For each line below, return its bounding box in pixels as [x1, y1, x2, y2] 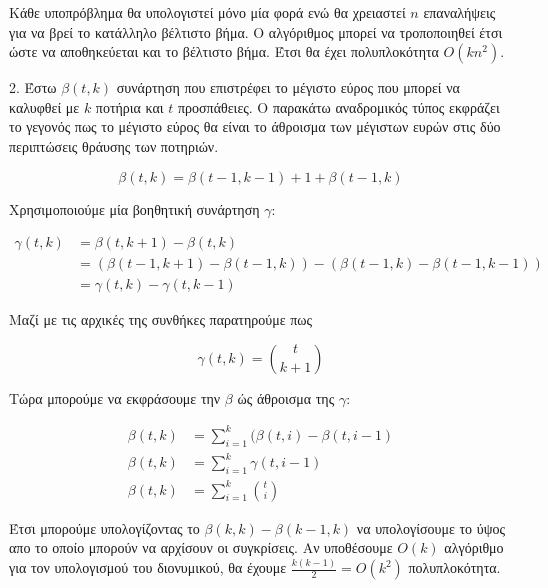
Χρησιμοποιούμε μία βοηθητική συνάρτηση [9, 198, 260, 219]
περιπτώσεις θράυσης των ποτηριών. [9, 135, 219, 156]
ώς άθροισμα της [237, 387, 335, 408]
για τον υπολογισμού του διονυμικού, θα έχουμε [9, 557, 287, 578]
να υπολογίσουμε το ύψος [356, 517, 505, 538]
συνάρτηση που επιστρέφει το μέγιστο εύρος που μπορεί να [116, 77, 460, 98]
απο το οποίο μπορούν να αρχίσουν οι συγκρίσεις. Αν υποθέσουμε [9, 537, 393, 558]
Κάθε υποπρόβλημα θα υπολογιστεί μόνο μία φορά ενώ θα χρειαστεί [9, 2, 406, 22]
